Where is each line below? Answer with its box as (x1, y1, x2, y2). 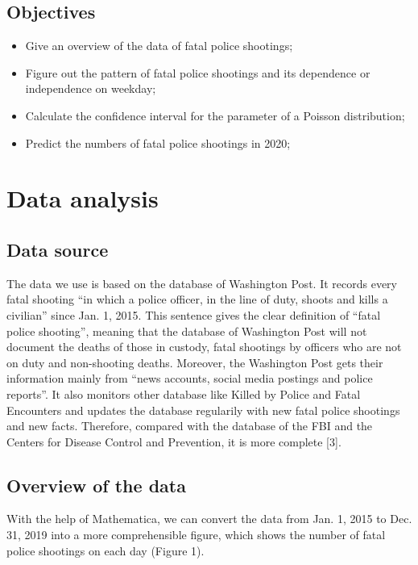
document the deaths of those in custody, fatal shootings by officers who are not (6, 338, 402, 355)
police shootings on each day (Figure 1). (6, 542, 205, 559)
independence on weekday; (25, 80, 156, 97)
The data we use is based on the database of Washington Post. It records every (6, 274, 397, 291)
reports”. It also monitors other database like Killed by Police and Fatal (6, 385, 361, 402)
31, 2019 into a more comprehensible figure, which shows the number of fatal (6, 526, 386, 543)
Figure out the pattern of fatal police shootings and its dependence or (25, 64, 370, 81)
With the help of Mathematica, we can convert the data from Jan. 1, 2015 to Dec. (6, 510, 412, 527)
